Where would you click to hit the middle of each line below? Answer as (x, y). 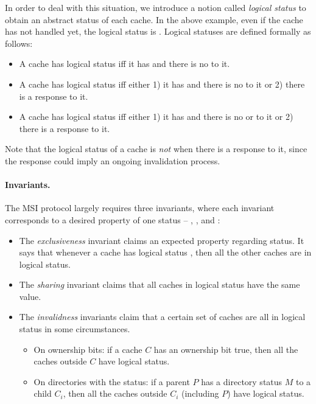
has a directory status (242, 381)
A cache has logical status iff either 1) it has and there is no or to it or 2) (156, 117)
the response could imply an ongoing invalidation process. (113, 160)
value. (30, 296)
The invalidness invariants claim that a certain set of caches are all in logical (162, 317)
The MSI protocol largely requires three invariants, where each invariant (140, 208)
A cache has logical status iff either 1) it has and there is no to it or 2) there (162, 84)
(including (200, 393)
